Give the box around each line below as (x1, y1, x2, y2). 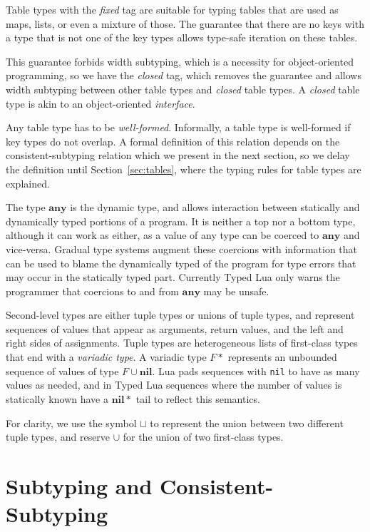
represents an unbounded (227, 349, 337, 364)
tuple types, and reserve (6, 429, 111, 444)
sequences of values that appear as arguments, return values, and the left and (6, 321, 344, 336)
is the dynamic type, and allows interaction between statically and (70, 200, 360, 215)
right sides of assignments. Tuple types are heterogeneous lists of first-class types (6, 335, 358, 350)
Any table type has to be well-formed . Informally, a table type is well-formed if (6, 120, 351, 135)
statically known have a (6, 391, 108, 406)
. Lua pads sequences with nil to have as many (152, 363, 360, 378)
